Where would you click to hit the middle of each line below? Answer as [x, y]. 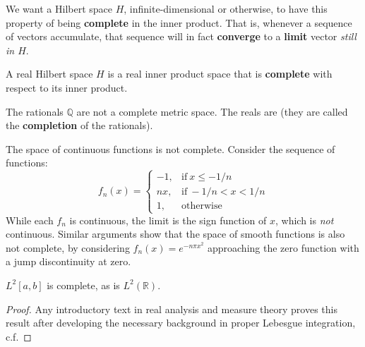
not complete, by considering [68, 247]
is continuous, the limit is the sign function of [168, 220]
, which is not [304, 220]
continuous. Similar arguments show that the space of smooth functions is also [175, 234]
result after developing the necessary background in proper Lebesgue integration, [181, 323]
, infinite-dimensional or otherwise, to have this [226, 8]
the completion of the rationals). [79, 125]
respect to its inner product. [67, 87]
